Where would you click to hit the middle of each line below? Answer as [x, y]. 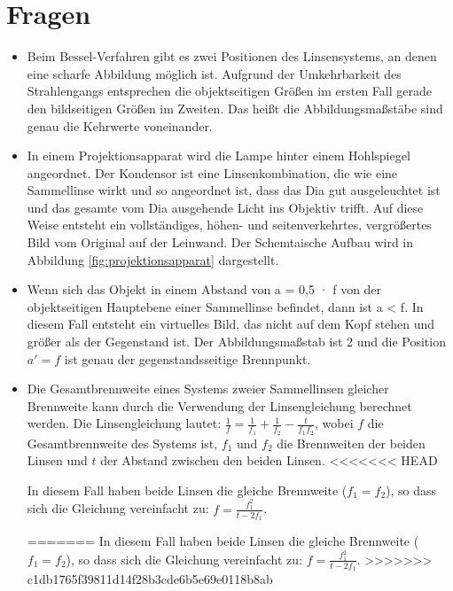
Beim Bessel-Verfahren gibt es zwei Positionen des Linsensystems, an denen [232, 56]
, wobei [334, 423]
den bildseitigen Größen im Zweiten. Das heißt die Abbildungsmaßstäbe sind [235, 108]
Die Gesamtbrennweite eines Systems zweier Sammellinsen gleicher [208, 389]
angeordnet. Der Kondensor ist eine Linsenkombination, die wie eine [212, 172]
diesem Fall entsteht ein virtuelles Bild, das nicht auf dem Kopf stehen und [231, 324]
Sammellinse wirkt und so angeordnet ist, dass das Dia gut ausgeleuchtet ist [234, 190]
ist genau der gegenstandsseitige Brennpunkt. [187, 358]
